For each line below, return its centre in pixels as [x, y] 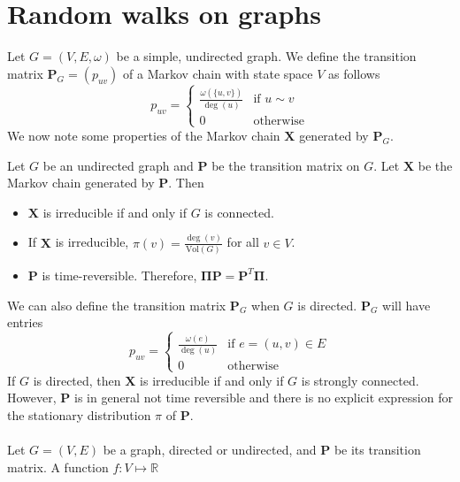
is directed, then [77, 380]
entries [25, 322]
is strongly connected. [360, 380]
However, [32, 398]
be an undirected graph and [118, 165]
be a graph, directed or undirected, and [210, 450]
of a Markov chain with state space [218, 73]
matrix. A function [58, 467]
